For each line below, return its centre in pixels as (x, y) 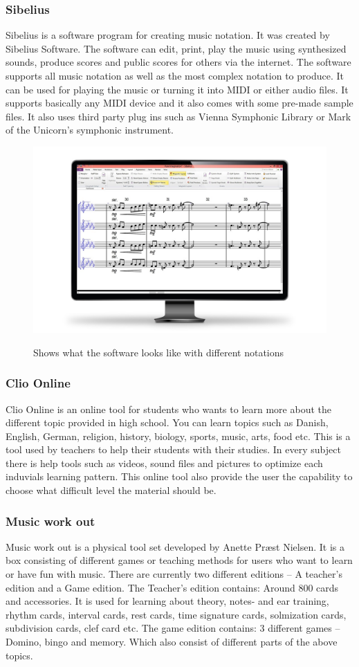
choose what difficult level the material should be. (111, 490)
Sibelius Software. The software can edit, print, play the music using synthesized (176, 48)
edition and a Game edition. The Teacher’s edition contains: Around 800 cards (172, 587)
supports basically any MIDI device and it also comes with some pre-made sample (179, 103)
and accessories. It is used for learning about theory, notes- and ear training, (167, 601)
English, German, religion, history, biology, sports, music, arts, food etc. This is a (178, 436)
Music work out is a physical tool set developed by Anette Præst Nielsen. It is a (175, 546)
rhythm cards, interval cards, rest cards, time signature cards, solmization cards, (176, 614)
